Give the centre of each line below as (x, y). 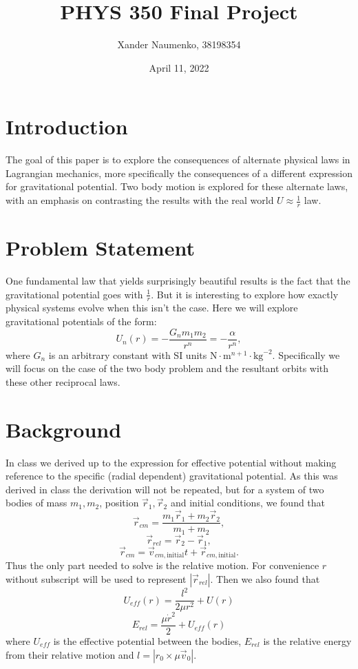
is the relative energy (307, 640)
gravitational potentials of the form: (81, 321)
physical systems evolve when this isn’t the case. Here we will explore (152, 308)
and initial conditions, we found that (248, 503)
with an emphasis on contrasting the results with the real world (140, 200)
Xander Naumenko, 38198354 (179, 44)
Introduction (67, 126)
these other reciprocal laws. (63, 381)
